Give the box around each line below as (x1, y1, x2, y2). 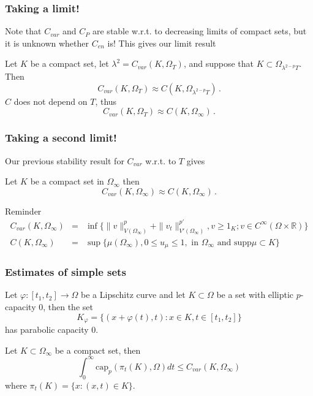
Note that (5, 25, 42, 37)
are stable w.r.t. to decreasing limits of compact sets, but (92, 25, 307, 37)
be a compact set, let (30, 57, 109, 70)
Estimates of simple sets (5, 264, 126, 280)
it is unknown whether (5, 36, 89, 49)
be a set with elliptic (216, 288, 294, 301)
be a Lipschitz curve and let (81, 288, 186, 301)
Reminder (5, 204, 42, 217)
